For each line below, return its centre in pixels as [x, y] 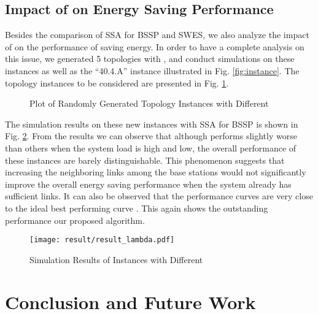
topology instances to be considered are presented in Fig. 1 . [117, 82]
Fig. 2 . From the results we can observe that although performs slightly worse [151, 136]
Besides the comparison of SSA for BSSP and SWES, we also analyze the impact [157, 35]
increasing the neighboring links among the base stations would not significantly [156, 172]
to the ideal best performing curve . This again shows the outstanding [137, 208]
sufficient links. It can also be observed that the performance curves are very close [159, 196]
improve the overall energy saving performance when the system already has [148, 184]
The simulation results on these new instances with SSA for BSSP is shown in [152, 124]
